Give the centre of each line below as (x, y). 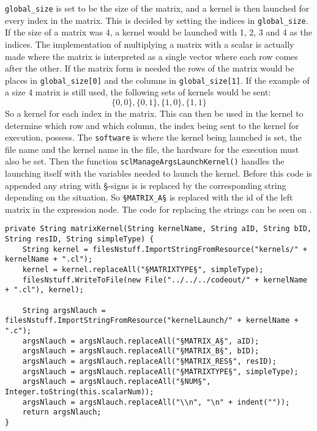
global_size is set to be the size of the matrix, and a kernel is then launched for (157, 8)
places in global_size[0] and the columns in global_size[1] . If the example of (157, 80)
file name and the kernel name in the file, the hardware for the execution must (152, 149)
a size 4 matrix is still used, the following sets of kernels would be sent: (138, 92)
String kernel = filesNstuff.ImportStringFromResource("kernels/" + (165, 249)
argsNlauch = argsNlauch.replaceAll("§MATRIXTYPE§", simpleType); (160, 371)
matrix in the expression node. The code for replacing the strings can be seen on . (158, 209)
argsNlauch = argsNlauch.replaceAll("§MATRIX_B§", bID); (141, 351)
